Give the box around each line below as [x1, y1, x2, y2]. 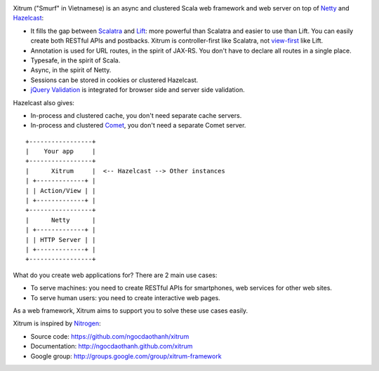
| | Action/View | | [25, 187, 96, 194]
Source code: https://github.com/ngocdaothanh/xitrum [30, 332, 189, 340]
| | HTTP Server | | [25, 236, 96, 243]
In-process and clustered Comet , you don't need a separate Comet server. [30, 121, 246, 130]
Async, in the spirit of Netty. [30, 66, 112, 74]
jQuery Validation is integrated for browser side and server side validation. [30, 86, 245, 94]
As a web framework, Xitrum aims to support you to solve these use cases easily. [13, 306, 248, 315]
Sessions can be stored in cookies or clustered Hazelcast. [30, 76, 199, 84]
